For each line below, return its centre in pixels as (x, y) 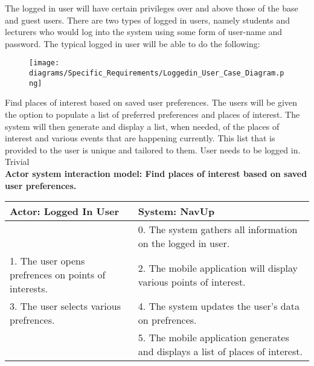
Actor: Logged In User (64, 211)
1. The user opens (47, 261)
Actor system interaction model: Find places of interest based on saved (156, 173)
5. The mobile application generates (213, 338)
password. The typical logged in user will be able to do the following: (133, 43)
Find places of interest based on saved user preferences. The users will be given (151, 102)
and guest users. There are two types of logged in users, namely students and (148, 20)
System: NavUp (176, 211)
